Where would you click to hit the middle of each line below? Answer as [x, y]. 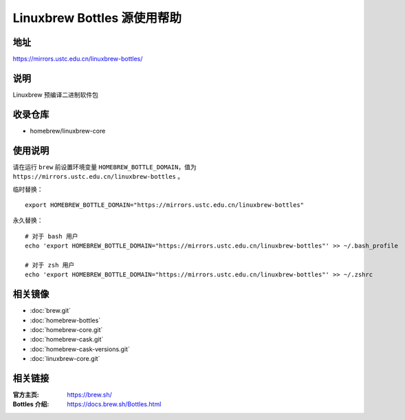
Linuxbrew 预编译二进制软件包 [56, 95]
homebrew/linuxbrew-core [68, 131]
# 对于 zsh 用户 [50, 265]
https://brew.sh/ [90, 395]
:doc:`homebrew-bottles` [65, 320]
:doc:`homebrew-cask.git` [67, 340]
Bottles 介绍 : [31, 404]
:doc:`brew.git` [51, 311]
